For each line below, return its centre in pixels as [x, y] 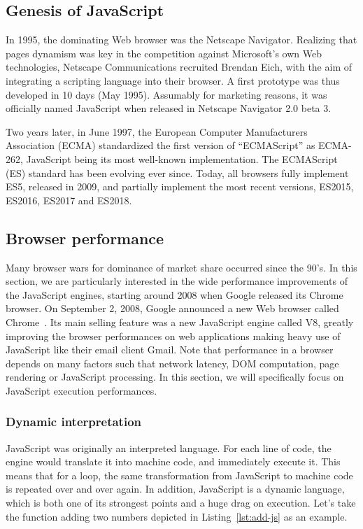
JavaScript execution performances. [81, 390]
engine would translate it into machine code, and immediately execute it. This [173, 461]
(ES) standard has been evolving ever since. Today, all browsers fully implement [177, 172]
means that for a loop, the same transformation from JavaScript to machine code [179, 475]
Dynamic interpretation [73, 422]
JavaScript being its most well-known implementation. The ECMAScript [182, 158]
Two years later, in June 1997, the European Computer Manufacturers [157, 131]
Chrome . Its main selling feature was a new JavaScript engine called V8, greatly [180, 322]
